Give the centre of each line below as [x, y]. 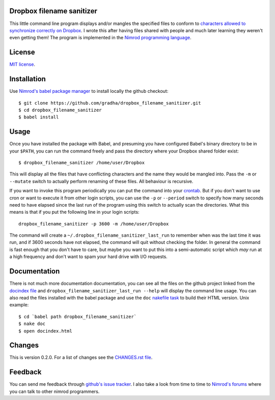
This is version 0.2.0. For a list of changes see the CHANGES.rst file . [81, 358]
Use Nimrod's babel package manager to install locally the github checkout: [89, 91]
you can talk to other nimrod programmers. [54, 391]
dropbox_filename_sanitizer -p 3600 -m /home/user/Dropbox [94, 224]
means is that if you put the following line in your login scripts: [74, 212]
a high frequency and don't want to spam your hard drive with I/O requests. [88, 257]
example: [19, 305]
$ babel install [39, 117]
